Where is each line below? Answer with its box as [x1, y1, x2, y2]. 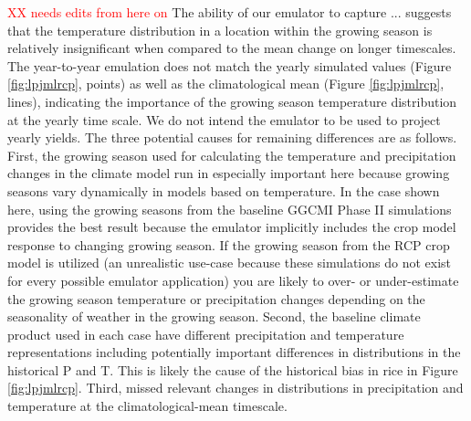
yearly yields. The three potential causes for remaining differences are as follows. [7, 128, 457, 147]
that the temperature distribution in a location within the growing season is [7, 20, 433, 39]
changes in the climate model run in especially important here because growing [7, 163, 450, 183]
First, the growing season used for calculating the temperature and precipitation [7, 145, 456, 164]
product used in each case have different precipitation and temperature [7, 324, 404, 343]
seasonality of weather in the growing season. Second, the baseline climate [7, 307, 421, 326]
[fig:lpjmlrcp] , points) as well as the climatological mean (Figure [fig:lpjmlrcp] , [7, 74, 445, 93]
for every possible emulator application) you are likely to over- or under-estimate [7, 270, 459, 289]
